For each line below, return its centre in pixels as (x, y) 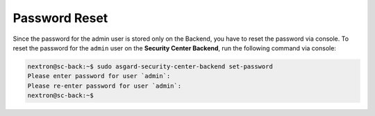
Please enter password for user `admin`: (99, 76)
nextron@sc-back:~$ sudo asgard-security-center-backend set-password (150, 66)
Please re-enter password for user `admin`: (105, 86)
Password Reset (60, 18)
